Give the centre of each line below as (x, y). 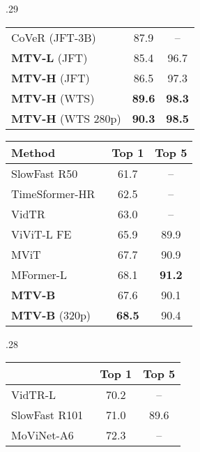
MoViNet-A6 (43, 435)
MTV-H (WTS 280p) (66, 118)
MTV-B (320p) (51, 315)
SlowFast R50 (45, 173)
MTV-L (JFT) (49, 57)
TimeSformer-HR (53, 193)
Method (33, 152)
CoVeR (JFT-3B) (54, 37)
